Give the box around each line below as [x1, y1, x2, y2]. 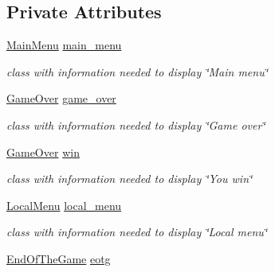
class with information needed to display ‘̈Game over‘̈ [6, 116, 265, 133]
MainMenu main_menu [6, 37, 122, 53]
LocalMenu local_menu [6, 196, 122, 213]
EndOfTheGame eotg [6, 250, 111, 266]
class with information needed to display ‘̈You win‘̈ [6, 170, 253, 187]
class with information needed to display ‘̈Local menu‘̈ [6, 223, 268, 240]
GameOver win [6, 143, 80, 160]
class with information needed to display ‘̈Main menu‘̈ [6, 63, 268, 80]
